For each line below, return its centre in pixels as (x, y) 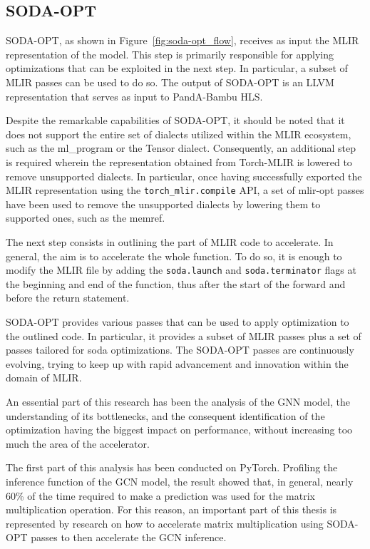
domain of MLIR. (44, 378)
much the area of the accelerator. (78, 443)
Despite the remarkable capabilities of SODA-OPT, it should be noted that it (175, 120)
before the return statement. (68, 298)
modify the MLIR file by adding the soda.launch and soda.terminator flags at (181, 270)
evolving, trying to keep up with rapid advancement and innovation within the (177, 363)
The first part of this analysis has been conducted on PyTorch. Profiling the (172, 467)
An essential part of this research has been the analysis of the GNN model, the (178, 401)
